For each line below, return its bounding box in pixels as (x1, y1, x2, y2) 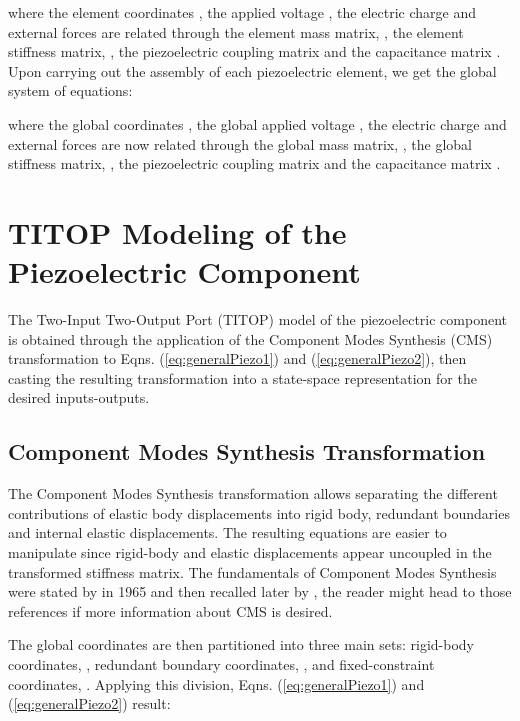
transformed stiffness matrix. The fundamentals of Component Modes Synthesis (8, 561, 497, 582)
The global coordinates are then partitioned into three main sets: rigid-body (8, 634, 474, 655)
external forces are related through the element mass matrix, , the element (8, 21, 464, 42)
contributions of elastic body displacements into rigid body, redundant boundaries (8, 502, 510, 523)
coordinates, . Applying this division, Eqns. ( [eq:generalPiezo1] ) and (8, 673, 425, 694)
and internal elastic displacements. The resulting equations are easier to (8, 522, 447, 543)
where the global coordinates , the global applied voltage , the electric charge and (8, 113, 507, 134)
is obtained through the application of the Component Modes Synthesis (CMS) (8, 328, 493, 349)
